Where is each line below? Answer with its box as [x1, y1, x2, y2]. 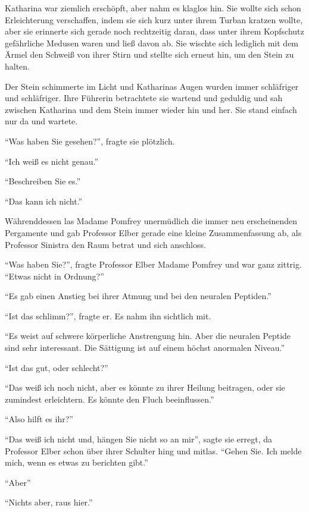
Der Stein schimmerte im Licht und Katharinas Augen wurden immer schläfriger [5, 80, 299, 92]
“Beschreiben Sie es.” [5, 175, 81, 187]
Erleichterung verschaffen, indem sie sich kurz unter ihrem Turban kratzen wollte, [5, 13, 303, 26]
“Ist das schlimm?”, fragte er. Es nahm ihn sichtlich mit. [5, 309, 211, 322]
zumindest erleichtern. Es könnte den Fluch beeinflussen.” [5, 392, 214, 405]
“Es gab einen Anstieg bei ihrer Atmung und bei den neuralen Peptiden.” [5, 290, 271, 302]
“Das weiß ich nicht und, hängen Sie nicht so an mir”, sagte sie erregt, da [5, 433, 272, 445]
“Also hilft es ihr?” [5, 413, 73, 425]
